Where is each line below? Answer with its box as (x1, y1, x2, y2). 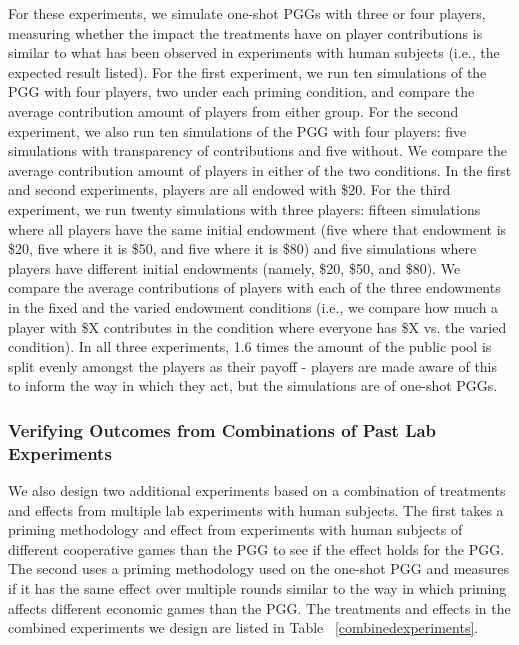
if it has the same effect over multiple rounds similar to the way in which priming (8, 577, 507, 598)
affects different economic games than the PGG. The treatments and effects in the (8, 597, 511, 618)
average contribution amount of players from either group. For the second (8, 100, 459, 121)
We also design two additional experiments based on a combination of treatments (8, 480, 506, 501)
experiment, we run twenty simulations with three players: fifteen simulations (8, 198, 481, 219)
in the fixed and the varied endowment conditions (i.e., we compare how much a (8, 296, 499, 317)
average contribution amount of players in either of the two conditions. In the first (8, 159, 512, 180)
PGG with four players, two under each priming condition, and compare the (8, 81, 475, 102)
